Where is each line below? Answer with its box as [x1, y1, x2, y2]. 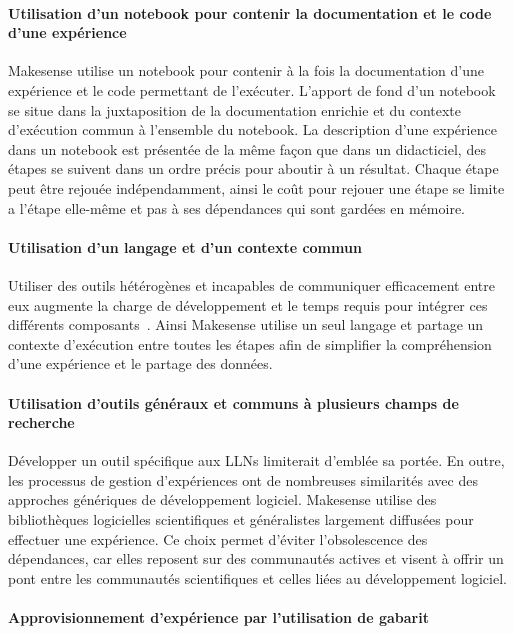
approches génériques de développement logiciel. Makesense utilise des [8, 489, 437, 510]
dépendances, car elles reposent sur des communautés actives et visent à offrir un [8, 548, 504, 569]
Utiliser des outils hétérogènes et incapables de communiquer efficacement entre [8, 274, 495, 295]
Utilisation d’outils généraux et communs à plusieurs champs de [8, 392, 459, 413]
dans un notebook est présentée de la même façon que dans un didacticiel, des [8, 138, 486, 159]
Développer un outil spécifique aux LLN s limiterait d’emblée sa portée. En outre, [8, 450, 505, 471]
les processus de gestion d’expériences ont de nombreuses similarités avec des [8, 469, 478, 490]
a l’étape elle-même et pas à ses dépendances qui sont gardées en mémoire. [8, 197, 465, 218]
